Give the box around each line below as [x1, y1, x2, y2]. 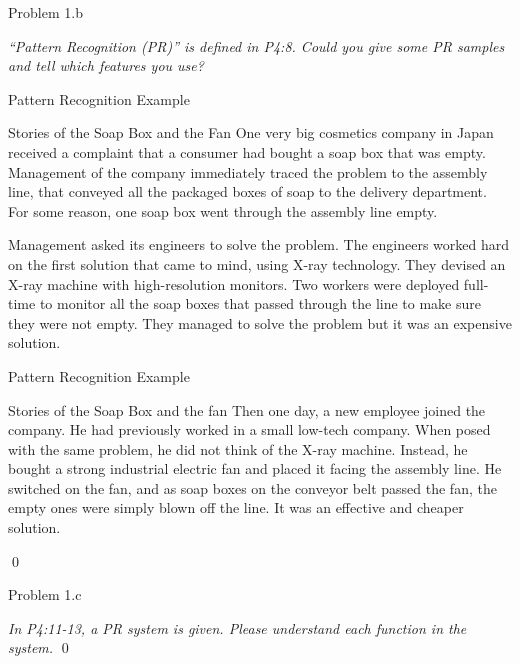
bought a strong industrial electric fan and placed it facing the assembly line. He [8, 458, 502, 479]
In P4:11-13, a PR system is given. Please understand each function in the [8, 617, 467, 638]
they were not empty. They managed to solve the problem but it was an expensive [8, 312, 512, 333]
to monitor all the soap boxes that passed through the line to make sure [39, 293, 481, 314]
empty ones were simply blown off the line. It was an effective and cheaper [8, 497, 464, 518]
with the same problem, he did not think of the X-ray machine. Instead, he [8, 438, 468, 459]
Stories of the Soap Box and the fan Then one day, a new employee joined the [8, 399, 486, 420]
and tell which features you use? [8, 55, 204, 76]
